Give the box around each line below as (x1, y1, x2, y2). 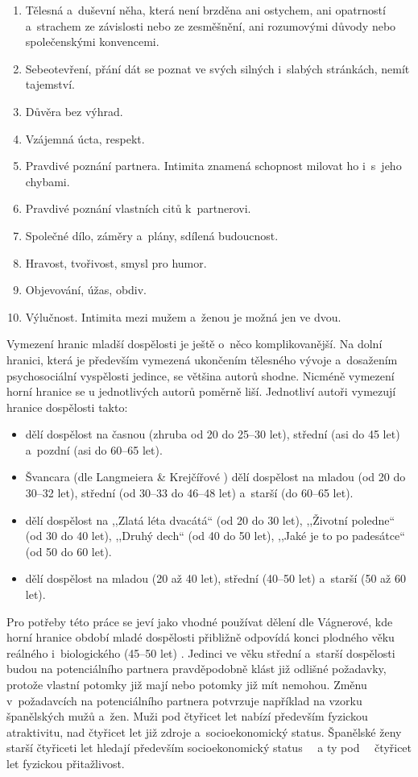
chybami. (25, 172, 70, 189)
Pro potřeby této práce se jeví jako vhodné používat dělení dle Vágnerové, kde (6, 613, 393, 629)
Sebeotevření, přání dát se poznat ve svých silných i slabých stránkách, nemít (25, 60, 410, 77)
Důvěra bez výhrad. (25, 102, 123, 119)
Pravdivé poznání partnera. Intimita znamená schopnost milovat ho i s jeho (25, 157, 402, 174)
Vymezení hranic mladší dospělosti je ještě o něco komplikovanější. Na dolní (6, 335, 383, 352)
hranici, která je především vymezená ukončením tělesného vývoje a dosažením (6, 351, 398, 368)
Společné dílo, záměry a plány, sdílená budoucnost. (25, 226, 279, 243)
